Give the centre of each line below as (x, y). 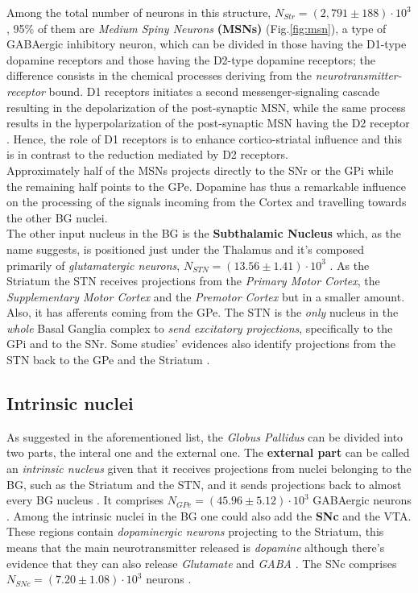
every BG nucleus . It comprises (85, 500)
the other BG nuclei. (57, 217)
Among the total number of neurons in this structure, (139, 12)
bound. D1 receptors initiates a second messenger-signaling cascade (214, 91)
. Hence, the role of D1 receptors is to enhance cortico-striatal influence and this (205, 138)
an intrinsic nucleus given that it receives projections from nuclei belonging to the (209, 469)
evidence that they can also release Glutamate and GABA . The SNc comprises (202, 563)
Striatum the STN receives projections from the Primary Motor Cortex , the (193, 281)
